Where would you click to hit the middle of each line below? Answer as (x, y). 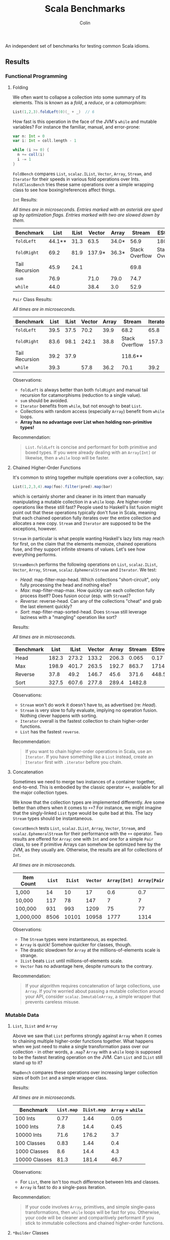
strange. (29, 955)
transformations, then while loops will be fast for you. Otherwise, (93, 1212)
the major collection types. (40, 792)
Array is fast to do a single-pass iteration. (63, 1187)
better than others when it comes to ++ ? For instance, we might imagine (87, 807)
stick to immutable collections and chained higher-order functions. (95, 1223)
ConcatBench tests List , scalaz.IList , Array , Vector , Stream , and (79, 828)
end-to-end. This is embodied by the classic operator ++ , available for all (88, 787)
